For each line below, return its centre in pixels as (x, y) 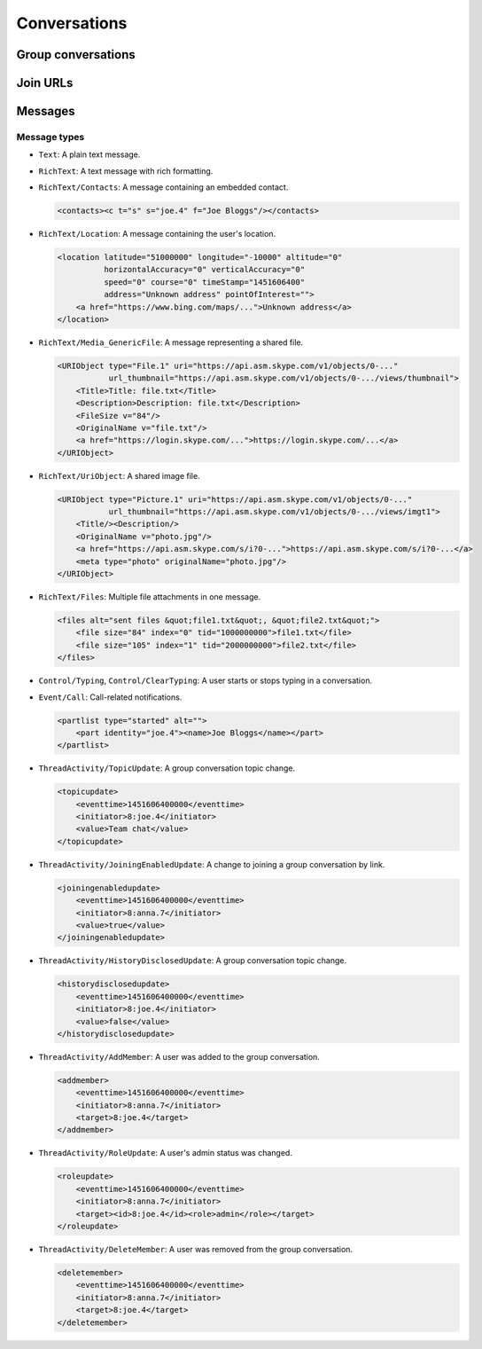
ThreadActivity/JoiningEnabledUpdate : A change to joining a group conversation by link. (212, 864)
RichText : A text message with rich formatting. (126, 171)
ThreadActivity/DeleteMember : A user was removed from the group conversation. (196, 1249)
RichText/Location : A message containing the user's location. (157, 234)
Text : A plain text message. (89, 154)
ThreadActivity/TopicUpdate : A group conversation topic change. (167, 768)
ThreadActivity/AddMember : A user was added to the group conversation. (179, 1056)
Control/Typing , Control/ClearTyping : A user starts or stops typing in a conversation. (205, 681)
